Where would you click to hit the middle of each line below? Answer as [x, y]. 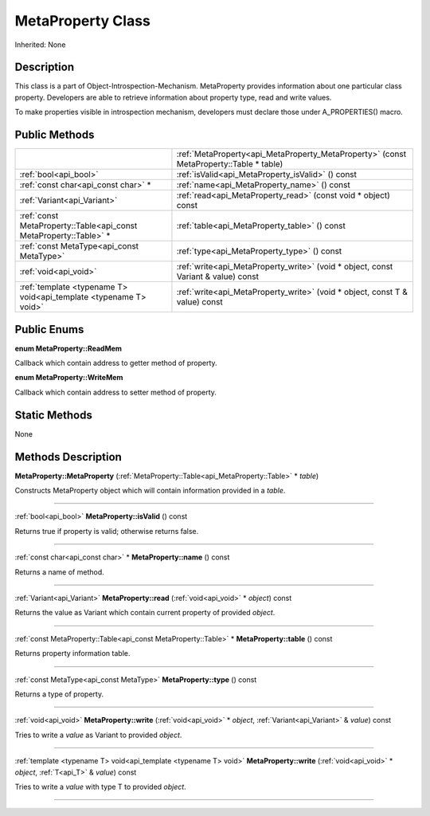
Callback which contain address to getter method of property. [116, 363]
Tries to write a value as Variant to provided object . [98, 735]
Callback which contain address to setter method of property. [115, 392]
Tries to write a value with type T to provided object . [100, 787]
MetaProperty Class [83, 21]
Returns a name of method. [60, 572]
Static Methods [54, 415]
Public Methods [55, 135]
